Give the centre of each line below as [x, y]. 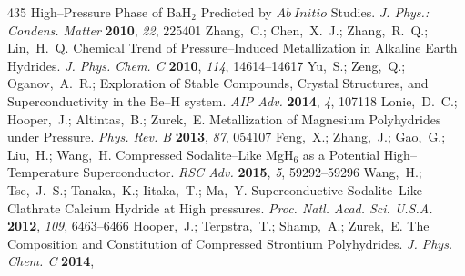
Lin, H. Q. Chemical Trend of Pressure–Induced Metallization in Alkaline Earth [232, 48]
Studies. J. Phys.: [380, 12]
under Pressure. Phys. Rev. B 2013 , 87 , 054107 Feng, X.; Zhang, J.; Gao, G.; [227, 137]
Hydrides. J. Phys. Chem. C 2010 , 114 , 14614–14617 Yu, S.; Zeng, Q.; [207, 65]
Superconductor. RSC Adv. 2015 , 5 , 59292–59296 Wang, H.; [253, 172]
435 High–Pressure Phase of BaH [100, 12]
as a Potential [341, 154]
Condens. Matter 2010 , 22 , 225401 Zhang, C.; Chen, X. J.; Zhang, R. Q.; [218, 30]
